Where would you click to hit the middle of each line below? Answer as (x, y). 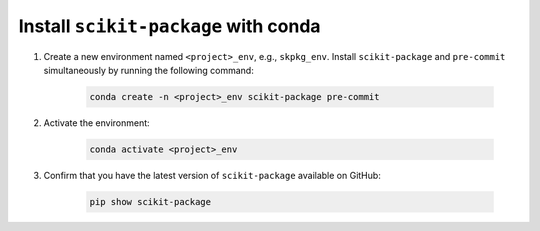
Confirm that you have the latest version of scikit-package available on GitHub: (212, 175)
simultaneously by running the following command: (148, 70)
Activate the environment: (96, 122)
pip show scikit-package (150, 201)
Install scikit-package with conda (169, 26)
